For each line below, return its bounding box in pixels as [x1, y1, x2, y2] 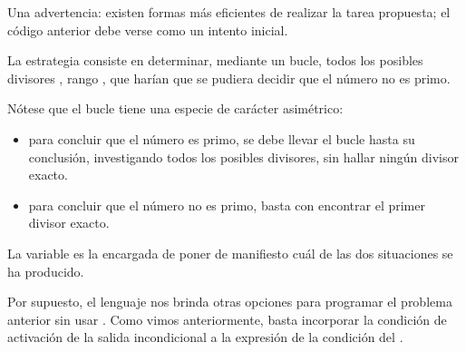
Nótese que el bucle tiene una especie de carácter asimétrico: [7, 99, 344, 118]
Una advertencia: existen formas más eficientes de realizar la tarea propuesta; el [7, 3, 451, 21]
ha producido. [7, 261, 84, 280]
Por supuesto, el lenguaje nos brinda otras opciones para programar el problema [7, 292, 452, 311]
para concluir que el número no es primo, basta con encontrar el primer [28, 195, 425, 214]
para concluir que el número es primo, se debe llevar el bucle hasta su [28, 129, 415, 148]
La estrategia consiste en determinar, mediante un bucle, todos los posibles [7, 51, 423, 70]
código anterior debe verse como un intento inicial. [7, 20, 288, 39]
